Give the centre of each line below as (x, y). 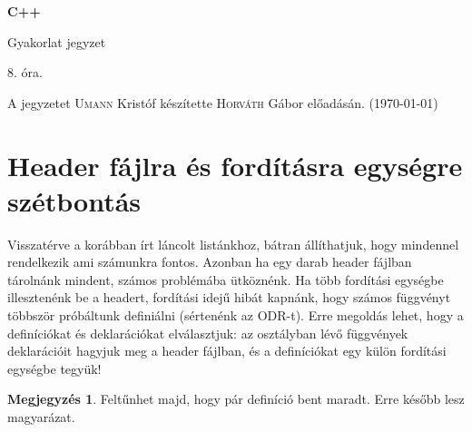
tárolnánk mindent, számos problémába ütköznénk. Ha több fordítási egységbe (226, 279)
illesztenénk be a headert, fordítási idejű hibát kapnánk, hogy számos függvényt (229, 297)
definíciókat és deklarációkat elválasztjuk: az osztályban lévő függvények (208, 333)
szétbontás (74, 200)
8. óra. (25, 72)
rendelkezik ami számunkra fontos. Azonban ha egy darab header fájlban (210, 262)
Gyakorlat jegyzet (57, 41)
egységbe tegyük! (54, 368)
